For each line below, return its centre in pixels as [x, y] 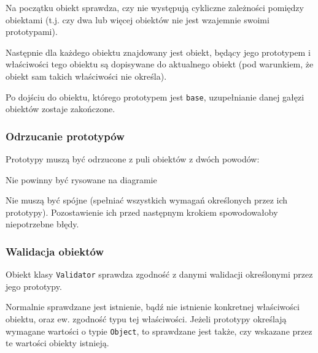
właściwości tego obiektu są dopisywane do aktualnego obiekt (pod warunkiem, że [160, 64]
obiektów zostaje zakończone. [60, 109]
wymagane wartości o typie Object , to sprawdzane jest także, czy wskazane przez [159, 331]
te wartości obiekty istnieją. [57, 343]
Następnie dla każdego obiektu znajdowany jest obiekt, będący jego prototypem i [158, 52]
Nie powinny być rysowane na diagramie [81, 179]
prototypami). [32, 32]
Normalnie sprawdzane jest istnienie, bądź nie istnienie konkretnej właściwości [153, 307]
